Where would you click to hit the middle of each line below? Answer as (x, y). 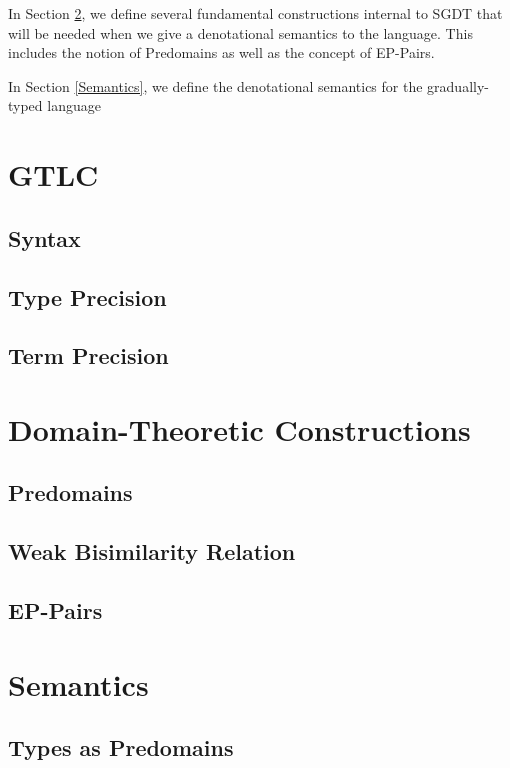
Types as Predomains (121, 747)
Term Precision (88, 355)
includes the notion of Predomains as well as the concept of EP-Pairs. (221, 52)
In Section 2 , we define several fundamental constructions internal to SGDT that (255, 13)
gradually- (458, 85)
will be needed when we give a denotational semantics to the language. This (240, 32)
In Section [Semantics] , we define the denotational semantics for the (215, 85)
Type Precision (87, 296)
